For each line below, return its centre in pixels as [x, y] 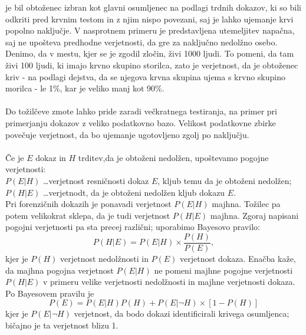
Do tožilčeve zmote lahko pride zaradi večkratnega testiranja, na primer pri [141, 111]
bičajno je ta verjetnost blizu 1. [62, 325]
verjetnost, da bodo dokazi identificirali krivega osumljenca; [182, 313]
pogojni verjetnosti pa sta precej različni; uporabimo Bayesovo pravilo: [133, 227]
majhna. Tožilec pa [246, 204]
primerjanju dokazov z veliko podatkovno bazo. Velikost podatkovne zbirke [141, 122]
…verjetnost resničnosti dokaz [96, 180]
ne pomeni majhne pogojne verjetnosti [223, 270]
